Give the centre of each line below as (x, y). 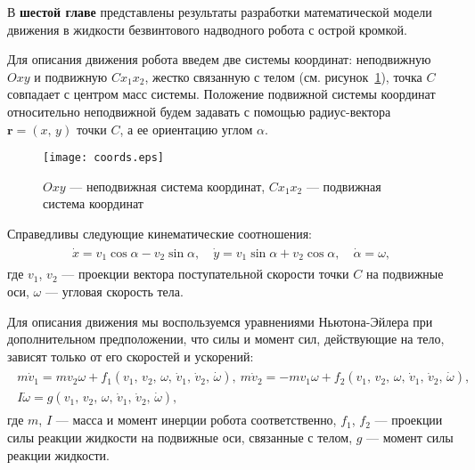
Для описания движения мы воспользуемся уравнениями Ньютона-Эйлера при (220, 321)
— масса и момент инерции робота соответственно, (196, 420)
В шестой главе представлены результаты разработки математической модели (220, 12)
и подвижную (71, 76)
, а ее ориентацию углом (186, 129)
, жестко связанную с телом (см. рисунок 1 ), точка (283, 76)
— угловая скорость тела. (114, 291)
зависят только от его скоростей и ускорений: (131, 356)
